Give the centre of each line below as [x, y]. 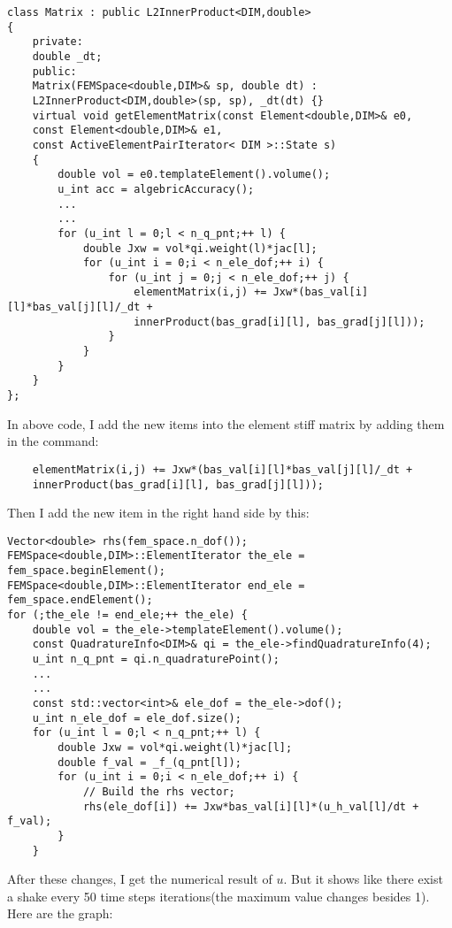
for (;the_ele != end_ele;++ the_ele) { [128, 615]
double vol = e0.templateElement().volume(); [194, 175]
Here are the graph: [60, 913]
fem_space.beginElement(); [86, 571]
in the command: [53, 441]
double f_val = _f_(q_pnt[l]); [149, 762]
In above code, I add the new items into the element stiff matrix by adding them [226, 423]
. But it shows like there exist [363, 879]
